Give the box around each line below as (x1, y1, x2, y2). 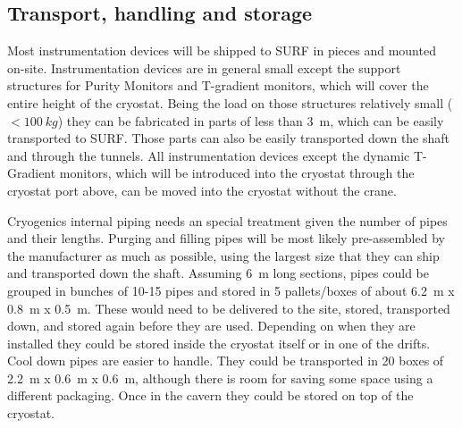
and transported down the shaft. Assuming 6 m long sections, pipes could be (7, 264, 429, 282)
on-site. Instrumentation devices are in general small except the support (7, 58, 401, 77)
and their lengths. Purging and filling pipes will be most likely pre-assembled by (7, 229, 445, 248)
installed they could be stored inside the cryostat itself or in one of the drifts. (7, 333, 431, 352)
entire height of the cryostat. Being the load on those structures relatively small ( (7, 93, 453, 112)
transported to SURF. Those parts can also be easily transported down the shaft (7, 129, 450, 147)
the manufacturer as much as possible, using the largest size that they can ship (7, 246, 440, 264)
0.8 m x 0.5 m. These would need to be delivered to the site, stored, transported (7, 298, 450, 317)
